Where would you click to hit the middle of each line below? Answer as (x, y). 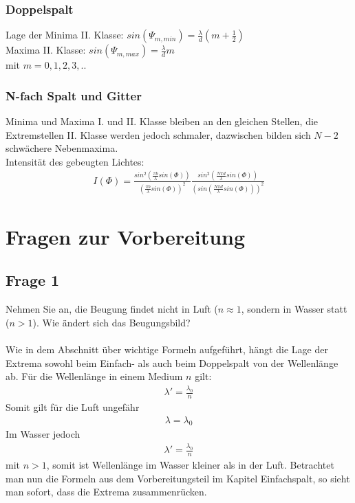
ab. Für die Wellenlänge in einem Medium (94, 376)
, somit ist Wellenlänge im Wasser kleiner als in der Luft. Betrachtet (190, 465)
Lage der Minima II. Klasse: (65, 35)
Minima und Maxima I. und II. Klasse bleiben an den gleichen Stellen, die (162, 121)
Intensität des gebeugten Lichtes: (75, 161)
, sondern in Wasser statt (294, 309)
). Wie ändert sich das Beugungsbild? (111, 322)
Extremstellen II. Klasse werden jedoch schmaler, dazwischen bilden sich (158, 134)
